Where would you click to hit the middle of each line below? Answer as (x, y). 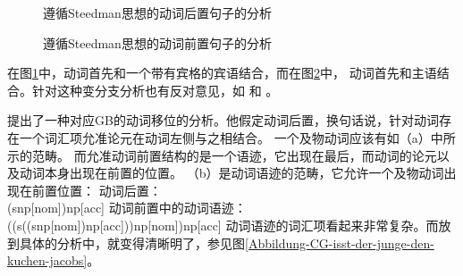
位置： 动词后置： (109, 190)
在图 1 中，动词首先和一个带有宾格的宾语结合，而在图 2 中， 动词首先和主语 (222, 73)
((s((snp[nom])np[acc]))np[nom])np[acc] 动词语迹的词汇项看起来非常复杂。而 (223, 225)
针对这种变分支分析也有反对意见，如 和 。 (155, 90)
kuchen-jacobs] (47, 260)
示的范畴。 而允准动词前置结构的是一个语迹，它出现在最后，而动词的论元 (222, 155)
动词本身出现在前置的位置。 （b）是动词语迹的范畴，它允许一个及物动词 (231, 173)
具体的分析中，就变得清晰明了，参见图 (132, 243)
